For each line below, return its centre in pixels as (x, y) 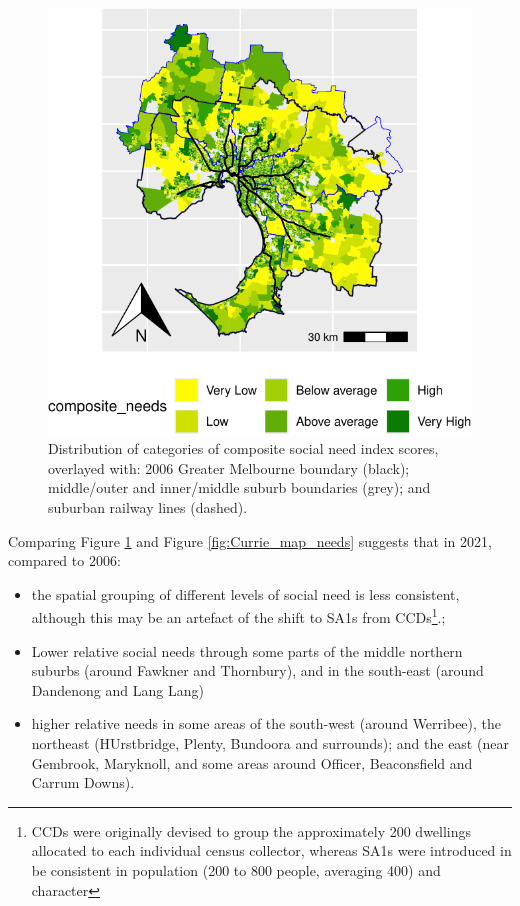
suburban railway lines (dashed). (148, 507)
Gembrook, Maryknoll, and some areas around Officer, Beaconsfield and (252, 762)
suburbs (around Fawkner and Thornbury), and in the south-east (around (257, 670)
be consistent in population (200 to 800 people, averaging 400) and (236, 869)
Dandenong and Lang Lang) (117, 689)
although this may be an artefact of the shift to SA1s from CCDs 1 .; (238, 616)
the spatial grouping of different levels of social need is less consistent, (245, 593)
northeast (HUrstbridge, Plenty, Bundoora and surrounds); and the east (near (270, 743)
